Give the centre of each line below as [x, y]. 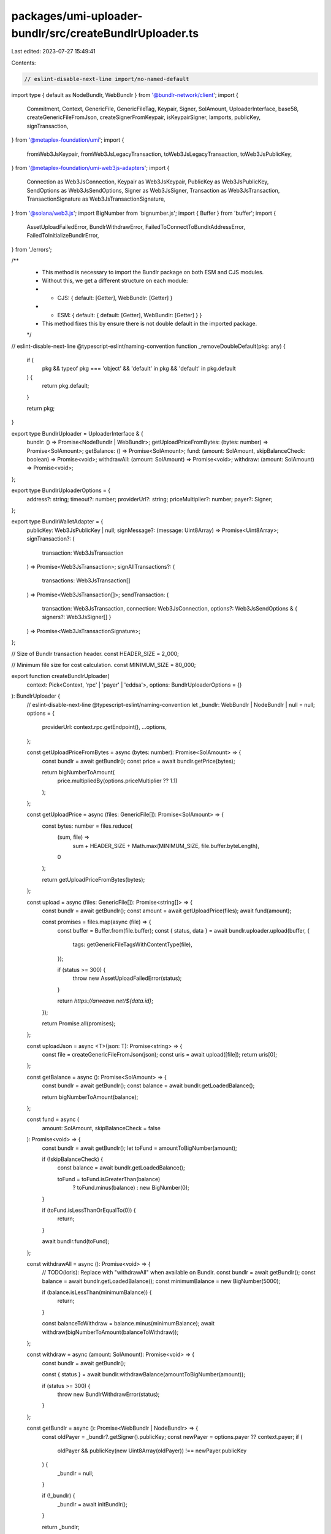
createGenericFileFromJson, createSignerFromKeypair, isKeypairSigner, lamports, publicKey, [143, 117]
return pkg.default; [66, 386]
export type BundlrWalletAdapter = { [57, 522]
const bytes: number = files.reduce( [87, 826]
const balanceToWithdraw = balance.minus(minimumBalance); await [128, 1324]
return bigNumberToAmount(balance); [90, 1097]
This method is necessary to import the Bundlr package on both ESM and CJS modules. [153, 272]
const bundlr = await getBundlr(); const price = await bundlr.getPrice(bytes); [139, 761]
